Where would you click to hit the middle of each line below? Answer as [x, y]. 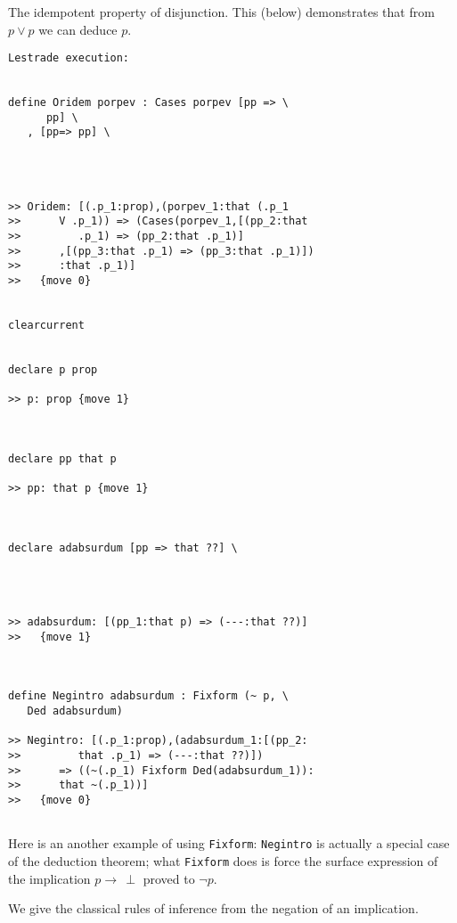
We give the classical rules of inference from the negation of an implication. [213, 908]
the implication [49, 878]
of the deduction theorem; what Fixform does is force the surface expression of [223, 860]
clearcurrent [46, 325]
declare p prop [53, 369]
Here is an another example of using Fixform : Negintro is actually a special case [229, 843]
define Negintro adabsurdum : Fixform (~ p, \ [148, 696]
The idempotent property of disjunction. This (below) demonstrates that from [221, 12]
